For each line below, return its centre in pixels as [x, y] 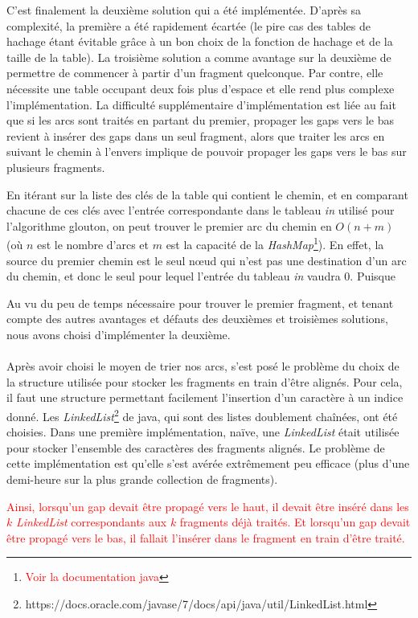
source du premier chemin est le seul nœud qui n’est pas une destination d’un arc [207, 260]
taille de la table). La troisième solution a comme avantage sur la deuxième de [199, 57]
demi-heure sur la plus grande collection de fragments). [142, 479]
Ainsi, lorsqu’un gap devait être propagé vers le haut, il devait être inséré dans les [208, 506]
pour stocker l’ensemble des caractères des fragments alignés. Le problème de [196, 447]
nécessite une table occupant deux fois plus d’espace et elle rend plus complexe [201, 88]
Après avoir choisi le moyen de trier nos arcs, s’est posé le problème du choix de [203, 366]
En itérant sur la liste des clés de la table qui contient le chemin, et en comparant [207, 194]
